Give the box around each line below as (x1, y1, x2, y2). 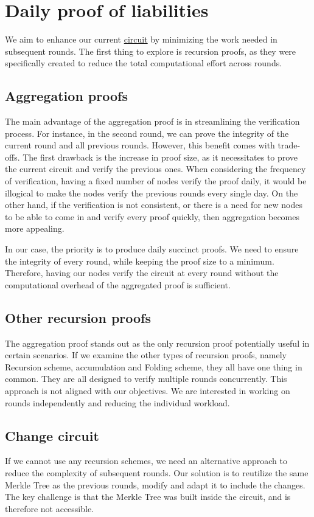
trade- (277, 139, 301, 151)
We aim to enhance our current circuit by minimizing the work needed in (5, 33, 277, 46)
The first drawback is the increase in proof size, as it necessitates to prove (23, 150, 298, 163)
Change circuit (5, 426, 99, 445)
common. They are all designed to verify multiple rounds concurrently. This (5, 372, 287, 385)
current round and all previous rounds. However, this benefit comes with (5, 139, 275, 151)
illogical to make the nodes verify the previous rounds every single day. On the (5, 186, 298, 199)
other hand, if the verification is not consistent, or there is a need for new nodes (5, 198, 303, 211)
